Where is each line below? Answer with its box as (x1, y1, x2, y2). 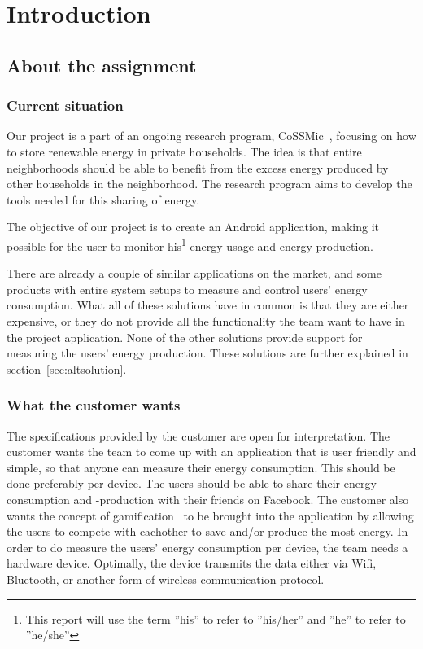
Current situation (7, 95, 124, 116)
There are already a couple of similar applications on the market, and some (7, 265, 382, 282)
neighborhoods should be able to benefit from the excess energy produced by (7, 159, 389, 176)
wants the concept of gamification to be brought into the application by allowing (7, 506, 414, 524)
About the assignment (7, 52, 197, 77)
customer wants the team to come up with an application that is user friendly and (7, 443, 416, 460)
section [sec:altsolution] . (7, 360, 127, 377)
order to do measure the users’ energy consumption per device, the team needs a (7, 538, 408, 555)
